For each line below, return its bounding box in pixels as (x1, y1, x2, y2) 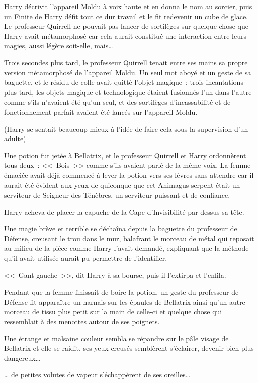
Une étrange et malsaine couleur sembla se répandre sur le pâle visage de (4, 333, 229, 343)
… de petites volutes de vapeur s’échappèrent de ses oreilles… (4, 369, 191, 380)
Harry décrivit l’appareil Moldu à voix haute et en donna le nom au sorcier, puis (4, 1, 252, 11)
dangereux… (4, 352, 41, 363)
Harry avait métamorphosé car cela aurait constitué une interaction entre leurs (4, 30, 246, 41)
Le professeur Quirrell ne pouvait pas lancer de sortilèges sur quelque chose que (4, 21, 248, 31)
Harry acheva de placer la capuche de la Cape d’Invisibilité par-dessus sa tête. (4, 206, 244, 217)
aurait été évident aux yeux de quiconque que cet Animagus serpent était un (4, 179, 240, 190)
